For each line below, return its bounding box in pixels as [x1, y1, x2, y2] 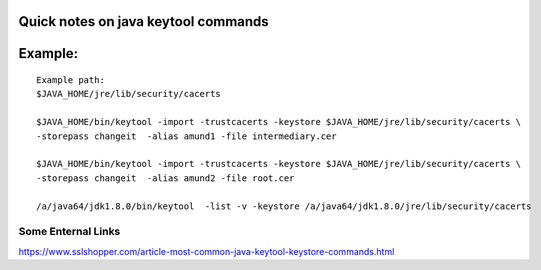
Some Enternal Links [18, 225, 121, 239]
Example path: [36, 75, 105, 86]
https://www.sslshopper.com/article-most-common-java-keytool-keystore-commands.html [18, 245, 395, 257]
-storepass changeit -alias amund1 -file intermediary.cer [36, 130, 337, 142]
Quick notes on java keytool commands [18, 13, 269, 30]
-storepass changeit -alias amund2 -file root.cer [36, 172, 295, 184]
